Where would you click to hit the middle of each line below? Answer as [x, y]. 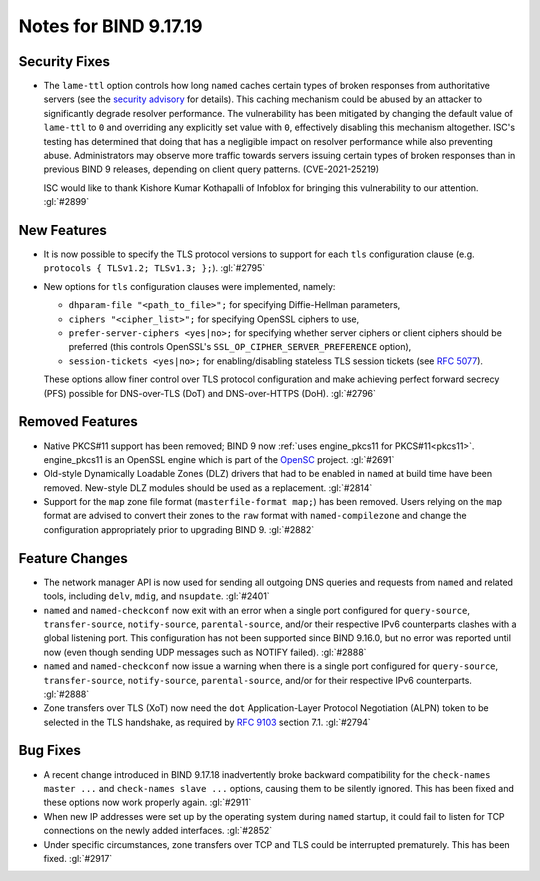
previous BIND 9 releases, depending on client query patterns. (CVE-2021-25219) [211, 169]
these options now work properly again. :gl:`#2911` [147, 802]
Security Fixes [64, 61]
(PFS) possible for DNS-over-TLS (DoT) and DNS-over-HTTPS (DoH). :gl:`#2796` [210, 393]
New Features [62, 230]
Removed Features [78, 421]
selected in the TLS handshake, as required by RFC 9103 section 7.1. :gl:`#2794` [207, 722]
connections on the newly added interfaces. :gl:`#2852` [158, 831]
